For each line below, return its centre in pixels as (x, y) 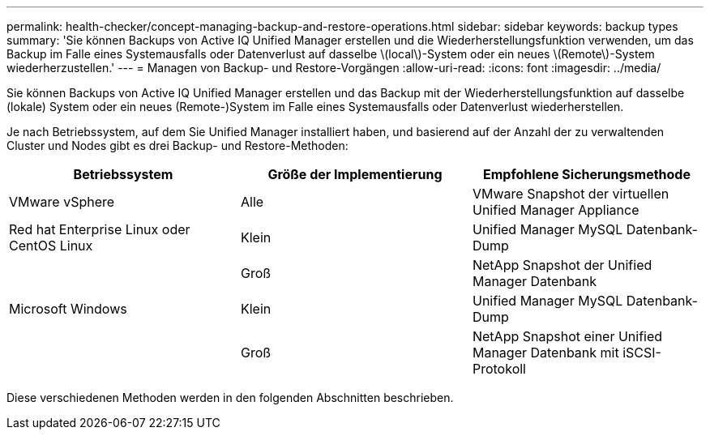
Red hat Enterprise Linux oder (100, 229)
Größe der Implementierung (355, 174)
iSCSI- (642, 353)
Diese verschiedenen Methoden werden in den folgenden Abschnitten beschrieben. (230, 398)
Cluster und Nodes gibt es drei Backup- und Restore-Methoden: (177, 145)
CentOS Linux (51, 246)
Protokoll (499, 369)
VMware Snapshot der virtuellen (571, 194)
